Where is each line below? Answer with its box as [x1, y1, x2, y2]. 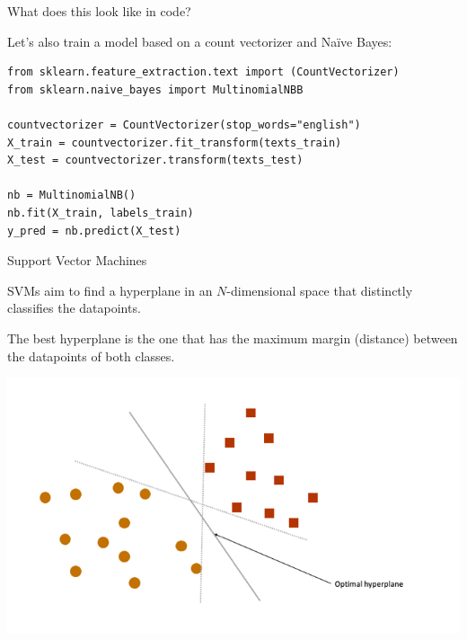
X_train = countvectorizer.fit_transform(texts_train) [7, 136, 342, 149]
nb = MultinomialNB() [7, 189, 137, 202]
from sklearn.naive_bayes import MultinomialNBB [7, 83, 304, 96]
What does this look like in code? [7, 2, 191, 20]
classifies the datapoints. [7, 298, 141, 317]
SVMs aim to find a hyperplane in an [7, 280, 213, 299]
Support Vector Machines [7, 251, 147, 270]
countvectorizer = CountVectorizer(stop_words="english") [7, 118, 361, 131]
